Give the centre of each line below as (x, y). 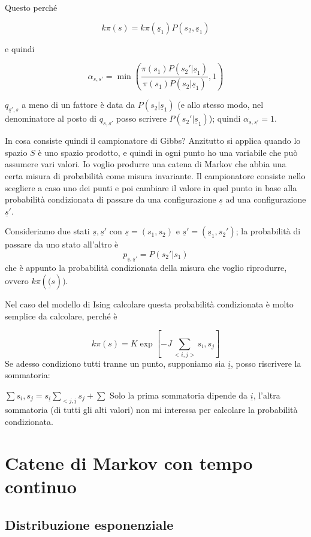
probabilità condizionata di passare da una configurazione (111, 199)
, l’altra (267, 395)
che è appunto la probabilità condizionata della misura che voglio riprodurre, (146, 268)
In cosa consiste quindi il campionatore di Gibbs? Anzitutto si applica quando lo (153, 141)
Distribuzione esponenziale (89, 524)
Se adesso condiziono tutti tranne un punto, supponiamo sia (115, 363)
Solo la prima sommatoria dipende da (179, 395)
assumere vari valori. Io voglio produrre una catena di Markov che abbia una (146, 164)
